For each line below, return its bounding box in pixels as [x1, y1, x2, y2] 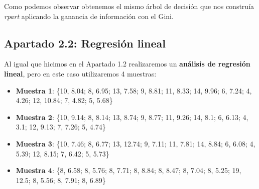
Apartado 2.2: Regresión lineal [4, 35, 166, 50]
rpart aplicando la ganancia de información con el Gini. [4, 10, 174, 21]
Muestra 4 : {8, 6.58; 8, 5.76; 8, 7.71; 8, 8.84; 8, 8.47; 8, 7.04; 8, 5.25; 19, [16, 165, 241, 175]
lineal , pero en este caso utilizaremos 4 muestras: [4, 68, 157, 78]
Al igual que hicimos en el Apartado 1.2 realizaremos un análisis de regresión [4, 58, 250, 69]
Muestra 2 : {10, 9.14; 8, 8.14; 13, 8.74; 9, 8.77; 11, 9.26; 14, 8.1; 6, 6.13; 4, [16, 111, 248, 122]
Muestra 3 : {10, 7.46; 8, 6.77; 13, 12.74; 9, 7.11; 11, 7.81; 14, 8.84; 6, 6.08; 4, [16, 138, 255, 148]
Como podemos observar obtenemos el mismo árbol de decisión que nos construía [4, 1, 254, 11]
